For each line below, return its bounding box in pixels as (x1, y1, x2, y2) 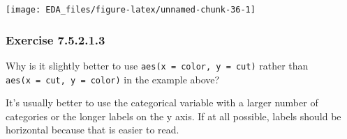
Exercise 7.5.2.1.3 (6, 31, 105, 48)
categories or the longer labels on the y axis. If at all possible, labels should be (6, 108, 341, 123)
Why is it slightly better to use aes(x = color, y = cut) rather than (6, 58, 309, 72)
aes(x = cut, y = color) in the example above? (6, 72, 220, 86)
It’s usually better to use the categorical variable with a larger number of (6, 95, 318, 110)
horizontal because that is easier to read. (6, 122, 179, 137)
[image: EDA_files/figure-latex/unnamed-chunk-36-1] (6, 5, 256, 15)
